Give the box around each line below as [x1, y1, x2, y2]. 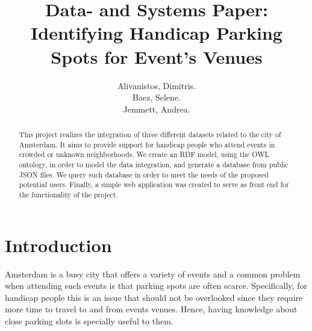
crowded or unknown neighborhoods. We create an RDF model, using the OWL [19, 149, 269, 159]
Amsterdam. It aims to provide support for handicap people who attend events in [19, 139, 275, 149]
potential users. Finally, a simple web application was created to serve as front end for [19, 179, 289, 190]
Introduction [5, 232, 112, 257]
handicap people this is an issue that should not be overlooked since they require [5, 291, 303, 303]
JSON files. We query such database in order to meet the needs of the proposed [19, 169, 269, 179]
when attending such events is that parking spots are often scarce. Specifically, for [5, 279, 307, 292]
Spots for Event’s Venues [51, 44, 263, 69]
